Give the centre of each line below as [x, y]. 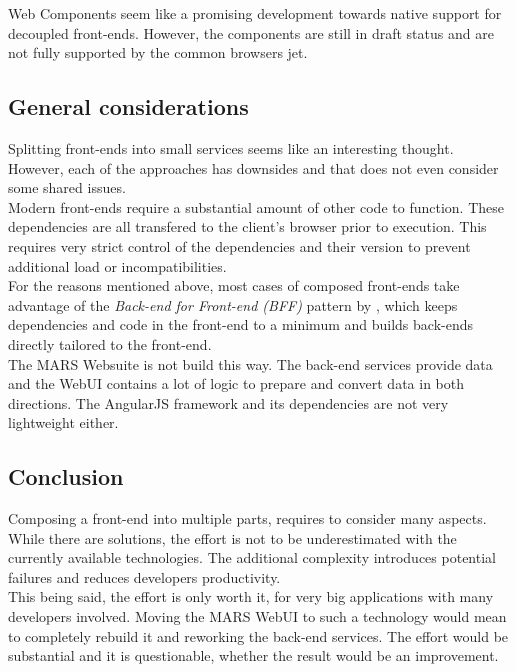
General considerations [128, 106]
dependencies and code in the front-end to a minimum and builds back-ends [241, 324]
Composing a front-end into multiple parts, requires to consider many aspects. [247, 518]
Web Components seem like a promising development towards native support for [255, 13]
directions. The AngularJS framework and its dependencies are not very [228, 402]
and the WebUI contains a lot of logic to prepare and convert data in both [236, 383]
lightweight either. [63, 422]
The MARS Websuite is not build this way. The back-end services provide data [250, 363]
